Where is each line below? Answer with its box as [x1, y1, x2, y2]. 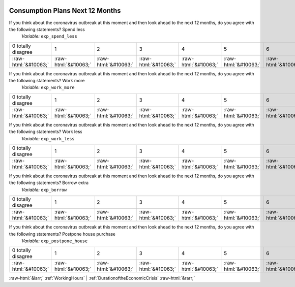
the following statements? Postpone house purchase [9, 231, 116, 237]
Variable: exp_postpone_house [21, 238, 88, 244]
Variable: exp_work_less [21, 135, 75, 141]
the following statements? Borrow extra [9, 180, 88, 186]
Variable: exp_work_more [21, 84, 75, 91]
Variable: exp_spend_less [21, 33, 77, 39]
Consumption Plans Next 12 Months [9, 6, 121, 15]
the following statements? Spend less [9, 26, 85, 32]
